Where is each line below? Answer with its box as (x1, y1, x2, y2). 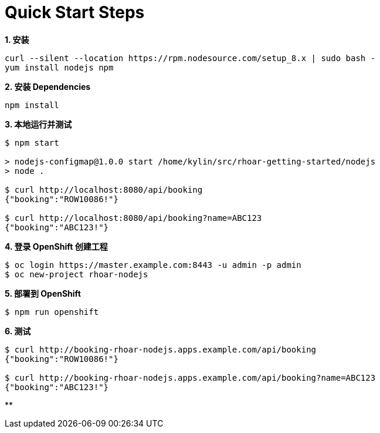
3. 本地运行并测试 (5, 119, 72, 129)
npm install (5, 100, 59, 110)
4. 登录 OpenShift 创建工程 (5, 241, 108, 251)
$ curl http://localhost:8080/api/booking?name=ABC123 (5, 213, 262, 223)
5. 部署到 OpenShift (5, 288, 81, 298)
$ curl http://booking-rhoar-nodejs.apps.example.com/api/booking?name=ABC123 (5, 372, 376, 382)
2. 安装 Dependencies (5, 81, 91, 92)
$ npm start (5, 137, 59, 147)
